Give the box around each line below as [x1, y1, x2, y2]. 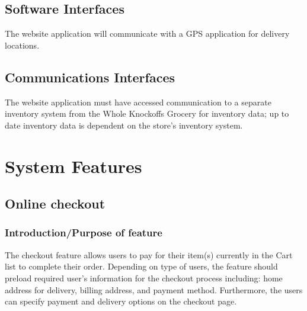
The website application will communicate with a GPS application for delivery [5, 27, 290, 40]
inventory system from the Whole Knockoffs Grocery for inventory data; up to [5, 107, 289, 120]
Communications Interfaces [5, 68, 175, 86]
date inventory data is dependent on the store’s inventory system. [5, 118, 243, 131]
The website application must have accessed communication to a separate [5, 95, 271, 108]
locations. [5, 39, 40, 51]
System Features [5, 153, 142, 178]
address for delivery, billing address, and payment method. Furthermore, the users [5, 283, 303, 296]
